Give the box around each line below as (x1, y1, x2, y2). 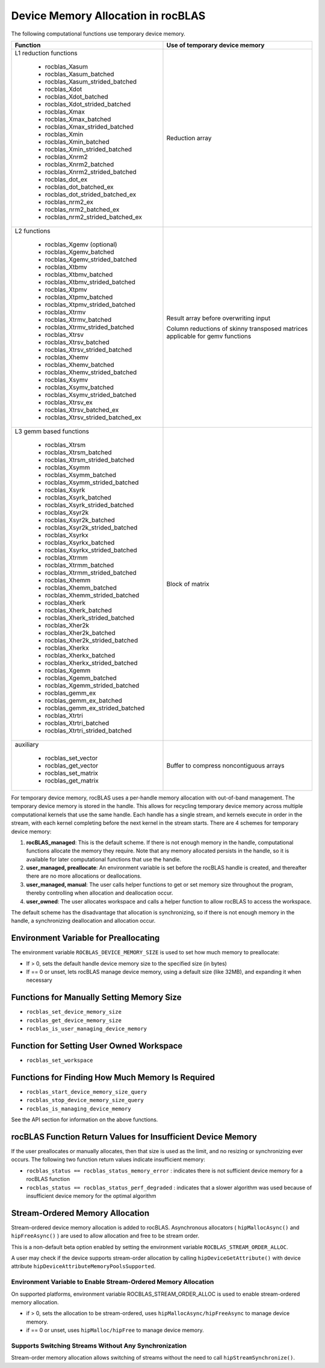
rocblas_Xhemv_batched (45, 360, 114, 369)
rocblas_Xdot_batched (45, 92, 108, 100)
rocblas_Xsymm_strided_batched (45, 478, 139, 487)
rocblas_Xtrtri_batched (45, 719, 110, 727)
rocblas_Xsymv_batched (45, 383, 114, 391)
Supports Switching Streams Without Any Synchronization (11, 1342, 187, 1350)
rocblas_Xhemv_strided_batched (45, 368, 137, 376)
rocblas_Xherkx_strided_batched (45, 659, 138, 667)
